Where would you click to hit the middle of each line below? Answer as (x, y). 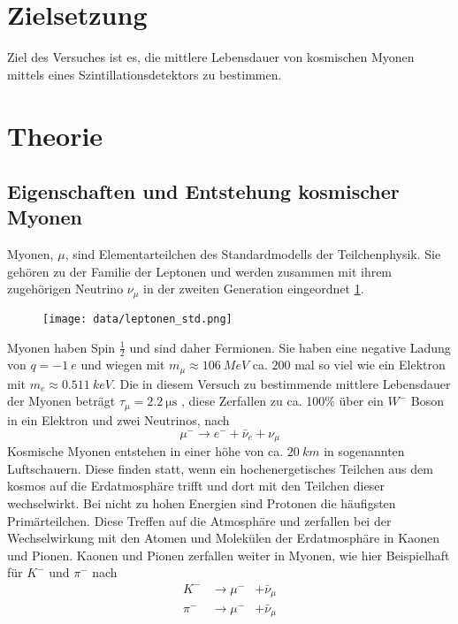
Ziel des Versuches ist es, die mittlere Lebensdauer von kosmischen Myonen (211, 57)
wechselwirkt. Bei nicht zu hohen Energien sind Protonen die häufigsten (202, 502)
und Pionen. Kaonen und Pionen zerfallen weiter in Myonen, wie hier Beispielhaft (229, 555)
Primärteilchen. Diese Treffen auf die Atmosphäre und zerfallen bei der (199, 520)
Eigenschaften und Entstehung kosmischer (203, 191)
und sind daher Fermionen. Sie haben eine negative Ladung (290, 347)
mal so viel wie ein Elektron (370, 365)
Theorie (55, 135)
